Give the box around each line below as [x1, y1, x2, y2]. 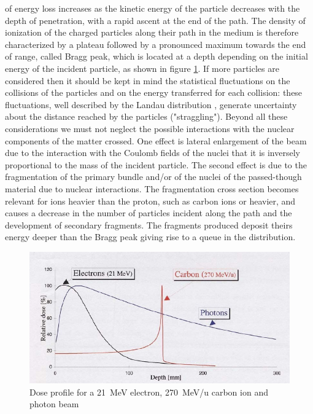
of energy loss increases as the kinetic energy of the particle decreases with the [5, 2, 300, 14]
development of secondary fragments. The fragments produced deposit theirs [5, 218, 293, 231]
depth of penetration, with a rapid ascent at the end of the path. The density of [5, 14, 306, 26]
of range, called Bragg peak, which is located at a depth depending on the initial [5, 50, 308, 63]
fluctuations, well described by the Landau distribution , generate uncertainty [5, 98, 297, 111]
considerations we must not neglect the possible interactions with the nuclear [5, 122, 295, 135]
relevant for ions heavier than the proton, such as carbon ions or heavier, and [5, 194, 296, 207]
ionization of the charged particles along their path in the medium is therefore [5, 26, 299, 39]
